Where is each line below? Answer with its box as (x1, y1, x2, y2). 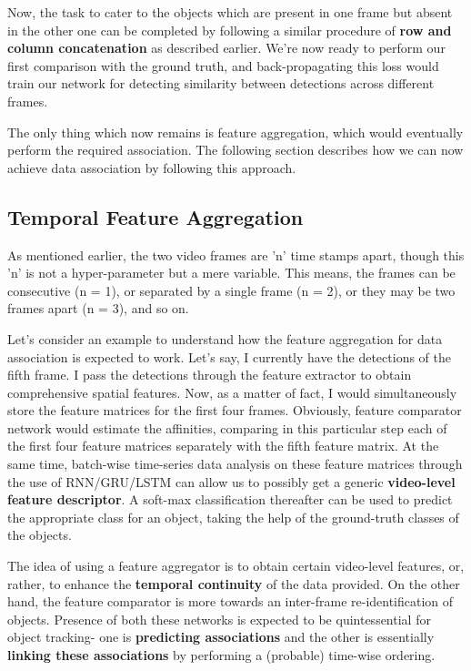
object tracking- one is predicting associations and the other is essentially (7, 627, 435, 646)
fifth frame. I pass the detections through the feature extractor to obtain (7, 365, 412, 384)
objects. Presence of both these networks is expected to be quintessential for (7, 609, 431, 628)
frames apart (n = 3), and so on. (7, 299, 189, 318)
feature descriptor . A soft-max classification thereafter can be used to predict (7, 490, 453, 509)
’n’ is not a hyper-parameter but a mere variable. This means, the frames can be (7, 263, 456, 282)
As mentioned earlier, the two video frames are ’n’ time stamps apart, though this (7, 245, 465, 264)
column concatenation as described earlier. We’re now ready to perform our (7, 38, 446, 57)
